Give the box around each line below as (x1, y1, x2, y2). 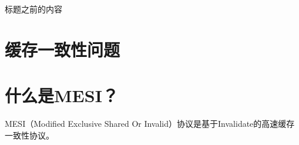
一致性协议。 (5, 129, 54, 141)
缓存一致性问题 (5, 37, 120, 61)
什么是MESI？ (5, 83, 119, 107)
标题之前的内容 (5, 3, 62, 15)
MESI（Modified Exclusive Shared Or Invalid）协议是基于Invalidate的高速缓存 (5, 117, 295, 130)
